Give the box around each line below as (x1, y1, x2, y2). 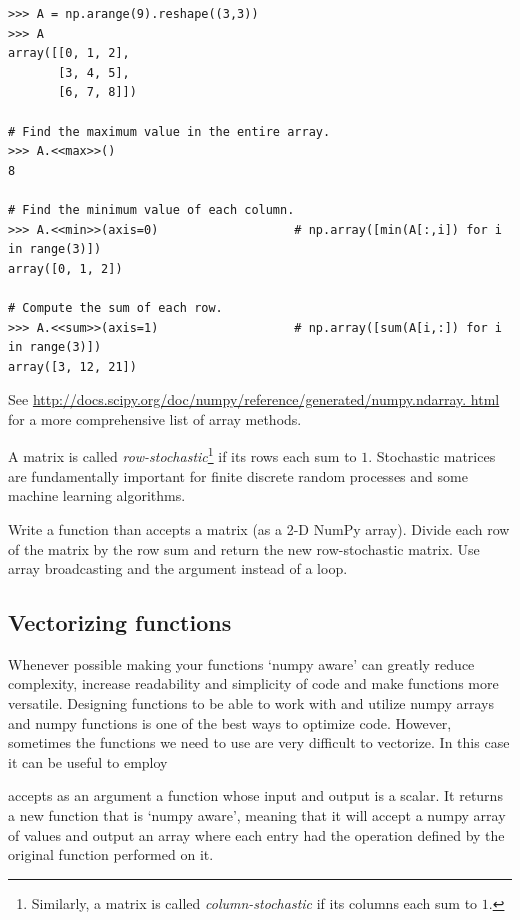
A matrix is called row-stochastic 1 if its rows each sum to (8, 443, 357, 467)
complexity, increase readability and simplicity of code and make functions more (8, 673, 499, 694)
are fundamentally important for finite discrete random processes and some (8, 465, 468, 486)
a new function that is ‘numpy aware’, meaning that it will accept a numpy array (8, 805, 506, 826)
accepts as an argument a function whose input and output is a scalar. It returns (8, 785, 503, 806)
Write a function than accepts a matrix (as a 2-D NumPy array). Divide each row (8, 518, 510, 539)
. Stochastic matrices (368, 446, 496, 467)
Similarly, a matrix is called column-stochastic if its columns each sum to (31, 892, 478, 913)
